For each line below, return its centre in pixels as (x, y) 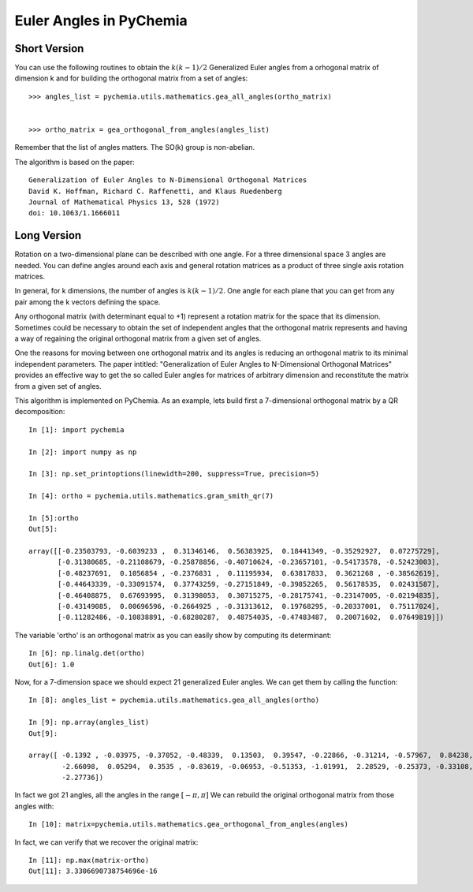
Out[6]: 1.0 (52, 664)
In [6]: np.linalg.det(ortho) (87, 653)
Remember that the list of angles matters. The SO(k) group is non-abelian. (135, 147)
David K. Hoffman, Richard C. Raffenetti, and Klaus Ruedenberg (156, 191)
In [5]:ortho (54, 518)
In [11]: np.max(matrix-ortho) (89, 860)
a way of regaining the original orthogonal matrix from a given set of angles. (138, 338)
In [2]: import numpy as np (83, 452)
